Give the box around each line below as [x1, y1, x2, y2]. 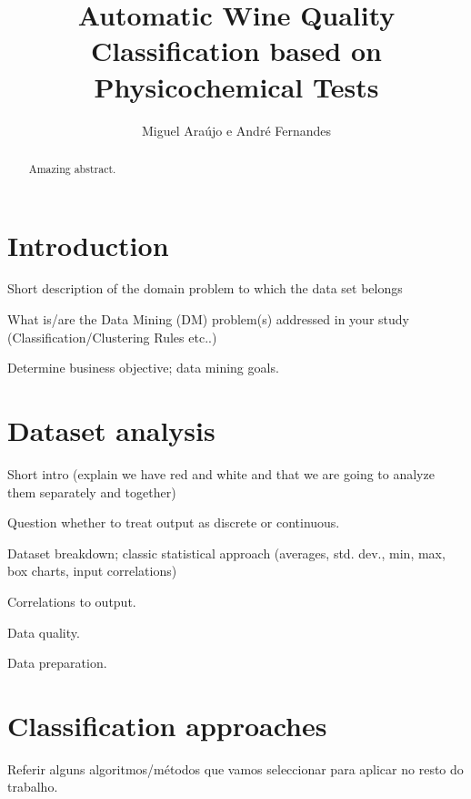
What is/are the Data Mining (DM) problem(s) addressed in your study [7, 310, 409, 329]
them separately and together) [7, 482, 176, 501]
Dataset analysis [7, 412, 215, 449]
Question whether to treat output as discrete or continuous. [7, 513, 340, 532]
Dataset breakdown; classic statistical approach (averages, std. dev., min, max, [7, 543, 446, 562]
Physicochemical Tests [94, 67, 379, 105]
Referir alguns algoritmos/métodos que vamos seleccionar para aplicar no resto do [7, 759, 464, 778]
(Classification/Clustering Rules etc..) [7, 327, 217, 346]
